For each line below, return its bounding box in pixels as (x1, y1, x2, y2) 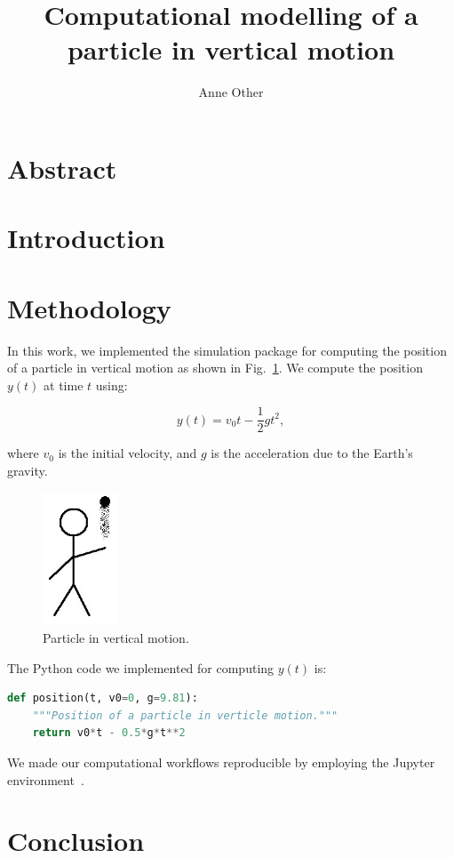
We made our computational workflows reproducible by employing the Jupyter (7, 752, 435, 771)
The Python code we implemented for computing (7, 658, 275, 677)
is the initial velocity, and (58, 444, 197, 462)
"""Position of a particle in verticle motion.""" (32, 709, 339, 722)
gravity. (7, 461, 48, 480)
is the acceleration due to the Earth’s (211, 444, 413, 462)
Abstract (7, 149, 117, 186)
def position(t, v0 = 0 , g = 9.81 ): (7, 692, 198, 705)
